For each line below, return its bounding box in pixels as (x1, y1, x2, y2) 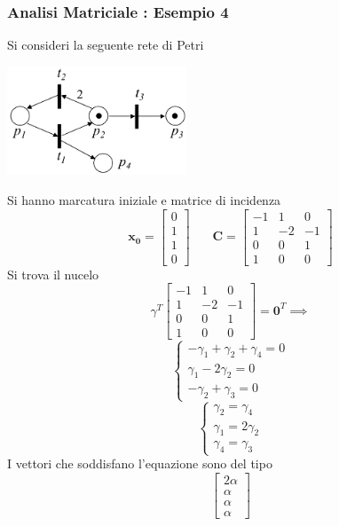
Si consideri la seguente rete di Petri (7, 35, 204, 54)
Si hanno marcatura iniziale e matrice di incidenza (7, 190, 281, 208)
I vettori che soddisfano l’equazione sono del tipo (7, 454, 272, 473)
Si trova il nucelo (7, 264, 99, 283)
